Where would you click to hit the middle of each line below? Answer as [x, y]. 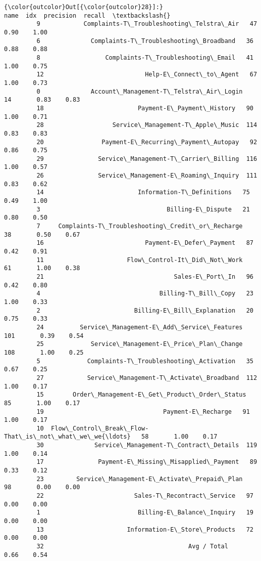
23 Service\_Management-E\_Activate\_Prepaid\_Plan [140, 479]
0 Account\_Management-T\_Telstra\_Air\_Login [140, 91]
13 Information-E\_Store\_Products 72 [145, 529]
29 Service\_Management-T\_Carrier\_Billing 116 [147, 159]
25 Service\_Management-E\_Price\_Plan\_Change [140, 344]
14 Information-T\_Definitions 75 [143, 192]
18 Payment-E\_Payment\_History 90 [145, 108]
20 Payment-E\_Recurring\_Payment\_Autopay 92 [147, 142]
